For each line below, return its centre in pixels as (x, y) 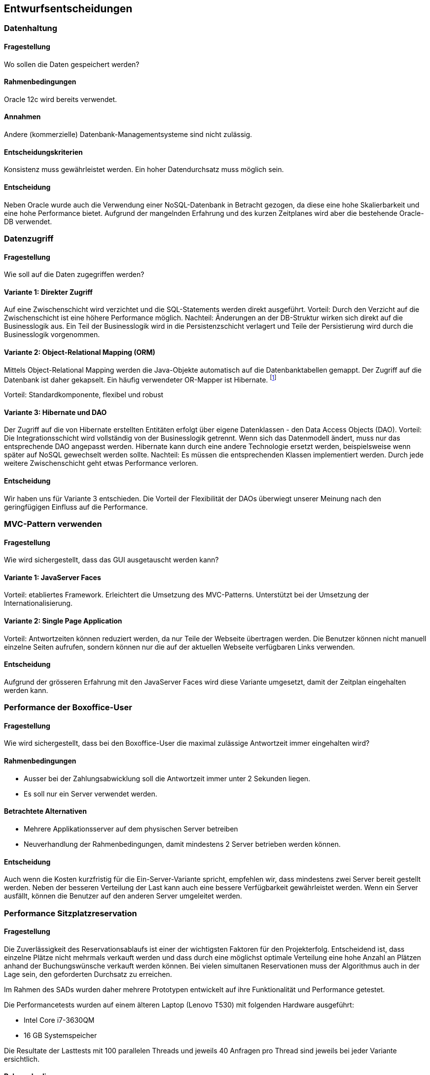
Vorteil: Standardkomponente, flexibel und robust (84, 395)
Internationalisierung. (38, 603)
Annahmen (22, 117)
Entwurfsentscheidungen (68, 9)
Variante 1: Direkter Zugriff (48, 292)
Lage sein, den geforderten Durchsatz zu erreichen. (88, 974)
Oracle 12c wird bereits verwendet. (61, 99)
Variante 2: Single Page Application (63, 621)
